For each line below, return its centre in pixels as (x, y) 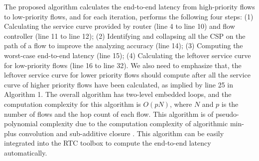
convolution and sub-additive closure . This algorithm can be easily (121, 133)
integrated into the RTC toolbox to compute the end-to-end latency (108, 143)
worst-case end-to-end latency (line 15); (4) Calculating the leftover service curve (128, 55)
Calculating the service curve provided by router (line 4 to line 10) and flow (120, 26)
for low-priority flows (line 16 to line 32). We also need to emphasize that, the (123, 65)
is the (230, 104)
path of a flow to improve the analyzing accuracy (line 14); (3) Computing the (124, 45)
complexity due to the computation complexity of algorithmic (134, 123)
